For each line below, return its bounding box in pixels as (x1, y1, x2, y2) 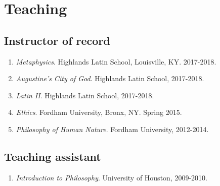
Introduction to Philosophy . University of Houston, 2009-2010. (16, 172, 207, 182)
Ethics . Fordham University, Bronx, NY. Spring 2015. (16, 107, 182, 117)
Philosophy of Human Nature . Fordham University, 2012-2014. (16, 123, 209, 134)
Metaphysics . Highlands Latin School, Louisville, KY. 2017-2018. (16, 56, 216, 67)
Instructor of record (4, 32, 110, 48)
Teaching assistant (4, 148, 101, 164)
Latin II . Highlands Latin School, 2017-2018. (16, 90, 154, 100)
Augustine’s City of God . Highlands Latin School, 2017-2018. (16, 73, 204, 84)
